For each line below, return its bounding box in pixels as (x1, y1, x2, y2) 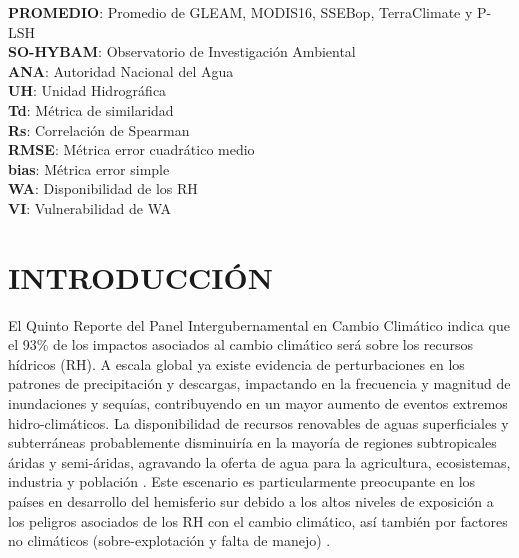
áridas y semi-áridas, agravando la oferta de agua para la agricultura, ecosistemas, (8, 451, 511, 472)
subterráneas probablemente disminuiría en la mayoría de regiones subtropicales (8, 432, 497, 453)
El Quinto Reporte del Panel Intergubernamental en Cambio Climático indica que (8, 314, 510, 335)
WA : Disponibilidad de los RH (8, 178, 198, 199)
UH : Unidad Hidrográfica (8, 80, 167, 101)
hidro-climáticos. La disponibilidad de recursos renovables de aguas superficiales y (8, 412, 509, 433)
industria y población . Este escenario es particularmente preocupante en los (8, 471, 476, 492)
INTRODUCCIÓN (8, 256, 273, 297)
